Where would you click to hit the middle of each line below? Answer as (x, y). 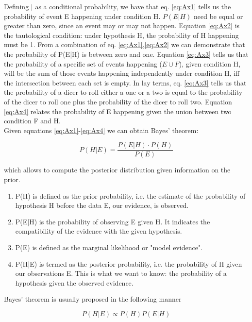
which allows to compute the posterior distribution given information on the (117, 170)
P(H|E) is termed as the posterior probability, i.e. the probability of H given (129, 263)
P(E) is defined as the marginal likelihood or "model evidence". (109, 247)
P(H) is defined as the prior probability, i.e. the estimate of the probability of (130, 195)
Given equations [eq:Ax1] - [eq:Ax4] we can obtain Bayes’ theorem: (101, 130)
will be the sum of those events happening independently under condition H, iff (122, 73)
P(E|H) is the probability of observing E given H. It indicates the (113, 221)
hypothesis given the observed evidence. (74, 282)
